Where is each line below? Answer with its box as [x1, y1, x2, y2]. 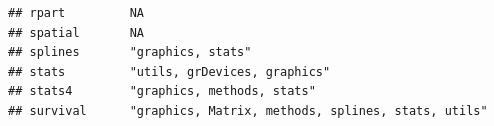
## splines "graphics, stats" [8, 45, 252, 60]
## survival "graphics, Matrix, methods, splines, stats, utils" [8, 103, 488, 118]
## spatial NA [8, 25, 145, 40]
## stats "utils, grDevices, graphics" [8, 64, 331, 79]
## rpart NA [8, 6, 145, 20]
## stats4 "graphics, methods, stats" [8, 84, 316, 99]
